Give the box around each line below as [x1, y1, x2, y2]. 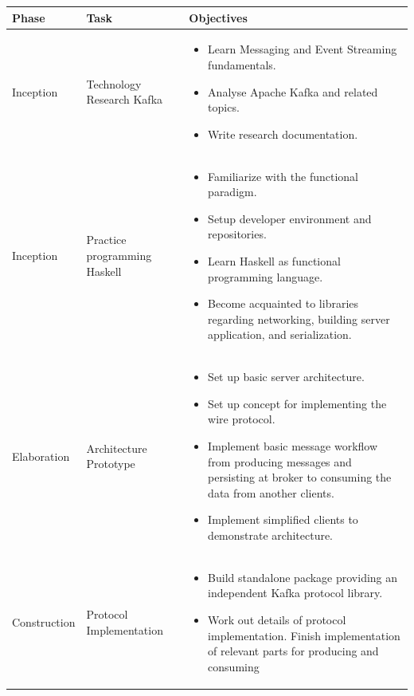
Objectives [189, 9, 248, 26]
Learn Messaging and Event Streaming [208, 41, 397, 57]
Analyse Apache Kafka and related [208, 83, 378, 100]
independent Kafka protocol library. [208, 584, 383, 601]
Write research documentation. [208, 125, 358, 142]
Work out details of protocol [208, 611, 346, 627]
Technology [86, 75, 142, 92]
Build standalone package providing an [208, 568, 398, 585]
